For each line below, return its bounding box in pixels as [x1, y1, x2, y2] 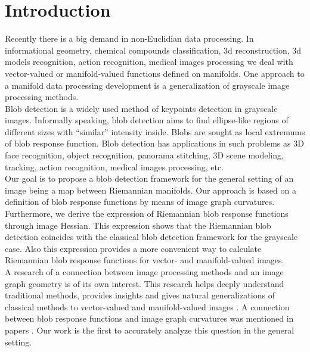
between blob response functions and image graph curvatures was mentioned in [5, 312, 294, 325]
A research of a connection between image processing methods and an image [5, 266, 284, 278]
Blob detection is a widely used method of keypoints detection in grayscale [5, 102, 278, 114]
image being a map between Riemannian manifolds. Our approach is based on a [5, 183, 296, 196]
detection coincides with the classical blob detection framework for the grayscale [5, 230, 298, 243]
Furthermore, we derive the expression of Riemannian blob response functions [5, 207, 289, 220]
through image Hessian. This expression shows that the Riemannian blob [5, 219, 271, 231]
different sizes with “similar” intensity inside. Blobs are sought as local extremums [5, 125, 305, 138]
